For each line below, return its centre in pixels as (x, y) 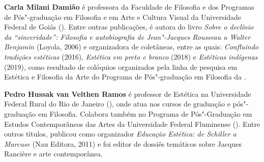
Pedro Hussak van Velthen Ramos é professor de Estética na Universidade (128, 93)
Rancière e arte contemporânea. (53, 154)
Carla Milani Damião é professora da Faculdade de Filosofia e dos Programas (129, 7)
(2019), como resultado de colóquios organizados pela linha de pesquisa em (121, 66)
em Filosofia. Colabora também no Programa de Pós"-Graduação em (145, 113)
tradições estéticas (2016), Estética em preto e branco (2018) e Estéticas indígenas (131, 56)
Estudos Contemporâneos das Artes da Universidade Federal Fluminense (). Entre (132, 124)
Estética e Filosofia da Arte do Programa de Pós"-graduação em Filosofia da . (125, 77)
